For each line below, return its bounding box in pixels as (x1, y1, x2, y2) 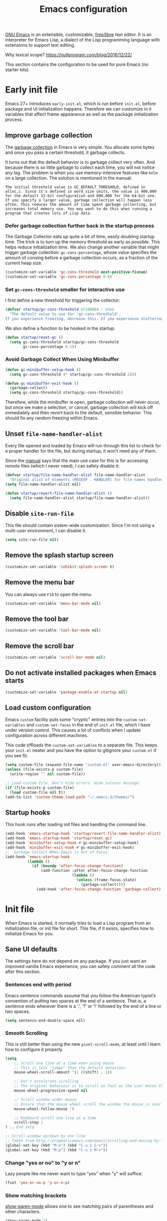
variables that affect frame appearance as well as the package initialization (5, 111, 159, 118)
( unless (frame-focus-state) (76, 877, 137, 882)
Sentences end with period (5, 981, 72, 988)
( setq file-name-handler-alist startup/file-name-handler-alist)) (9, 495, 150, 500)
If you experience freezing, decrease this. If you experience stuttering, (5, 316, 166, 322)
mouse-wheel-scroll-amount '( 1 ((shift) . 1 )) (14, 1070, 112, 1075)
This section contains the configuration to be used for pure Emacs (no (5, 61, 149, 68)
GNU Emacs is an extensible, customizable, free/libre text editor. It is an (5, 31, 152, 38)
